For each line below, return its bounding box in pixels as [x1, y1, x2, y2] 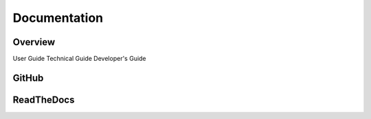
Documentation [12, 10, 104, 25]
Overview [12, 36, 56, 48]
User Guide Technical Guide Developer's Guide [12, 55, 147, 63]
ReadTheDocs [12, 94, 75, 105]
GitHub [12, 72, 44, 83]
